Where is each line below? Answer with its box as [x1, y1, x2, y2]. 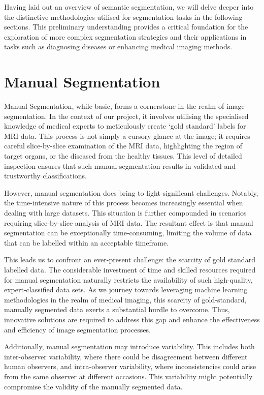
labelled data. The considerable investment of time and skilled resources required [4, 264, 256, 275]
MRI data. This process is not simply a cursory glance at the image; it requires [4, 130, 250, 141]
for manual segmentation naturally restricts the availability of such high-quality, [4, 274, 253, 285]
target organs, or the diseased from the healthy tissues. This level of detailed [4, 150, 242, 161]
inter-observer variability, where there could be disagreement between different [4, 351, 248, 361]
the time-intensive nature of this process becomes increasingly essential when [4, 197, 243, 208]
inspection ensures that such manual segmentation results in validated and [4, 160, 236, 171]
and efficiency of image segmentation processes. [4, 324, 151, 335]
